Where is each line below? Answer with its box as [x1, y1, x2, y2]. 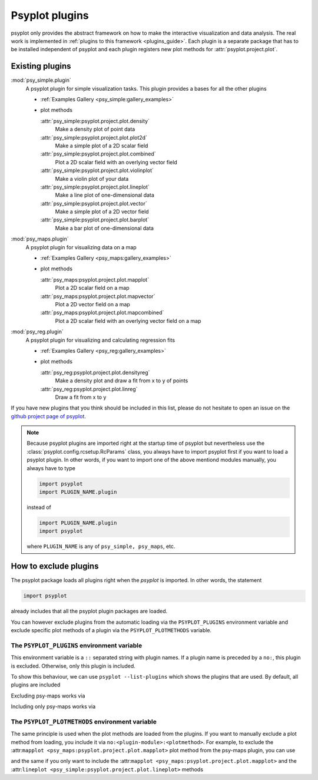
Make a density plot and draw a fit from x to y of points [55, 377, 188, 384]
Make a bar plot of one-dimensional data [55, 224, 154, 232]
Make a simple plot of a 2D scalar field [55, 142, 148, 149]
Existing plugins [11, 61, 71, 71]
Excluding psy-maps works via [11, 692, 85, 699]
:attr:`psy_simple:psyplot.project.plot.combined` [40, 150, 156, 157]
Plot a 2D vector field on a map [55, 301, 131, 308]
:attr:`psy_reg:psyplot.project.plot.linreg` [40, 385, 138, 392]
